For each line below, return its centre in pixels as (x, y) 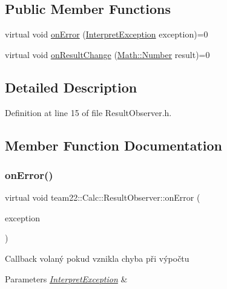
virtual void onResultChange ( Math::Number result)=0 (107, 54)
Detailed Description (71, 87)
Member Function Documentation (114, 145)
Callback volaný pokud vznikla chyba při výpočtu (97, 258)
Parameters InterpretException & (66, 278)
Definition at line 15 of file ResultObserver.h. (88, 112)
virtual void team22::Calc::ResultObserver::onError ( (103, 197)
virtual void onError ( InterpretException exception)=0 (107, 34)
